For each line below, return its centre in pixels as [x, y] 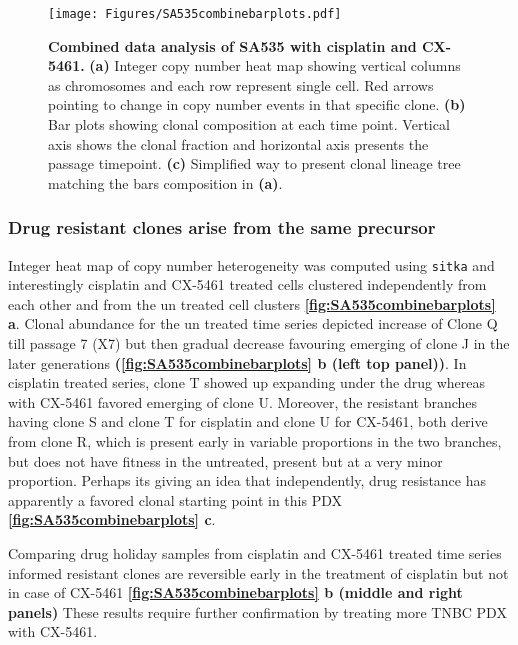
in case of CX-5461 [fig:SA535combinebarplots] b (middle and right [235, 592]
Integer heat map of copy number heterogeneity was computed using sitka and [251, 264]
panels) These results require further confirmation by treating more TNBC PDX [257, 611]
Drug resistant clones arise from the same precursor [222, 227]
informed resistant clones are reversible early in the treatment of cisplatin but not [258, 572]
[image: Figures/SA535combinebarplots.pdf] [195, 14]
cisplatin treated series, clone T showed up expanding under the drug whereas [246, 382]
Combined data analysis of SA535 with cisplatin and [232, 45]
